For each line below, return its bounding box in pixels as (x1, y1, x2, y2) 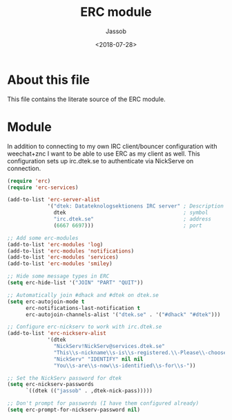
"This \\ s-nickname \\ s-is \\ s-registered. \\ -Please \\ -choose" (53, 349, 230, 356)
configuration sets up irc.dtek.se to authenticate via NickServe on (7, 156, 194, 165)
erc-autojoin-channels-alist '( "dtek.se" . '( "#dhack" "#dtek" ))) (25, 311, 221, 318)
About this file (7, 72, 90, 87)
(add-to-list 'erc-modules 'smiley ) (7, 260, 113, 267)
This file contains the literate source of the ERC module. (7, 95, 166, 103)
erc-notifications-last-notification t (25, 304, 140, 311)
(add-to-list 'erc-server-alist (7, 197, 100, 203)
